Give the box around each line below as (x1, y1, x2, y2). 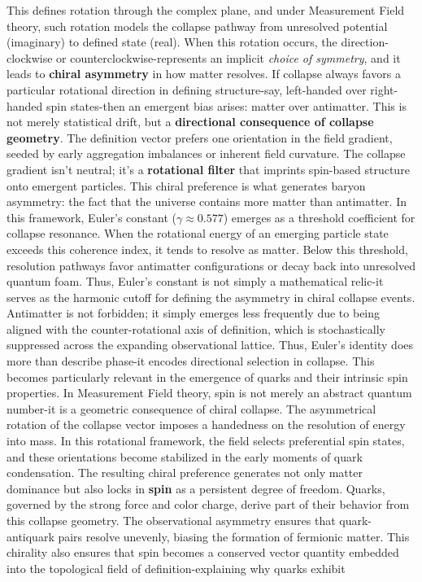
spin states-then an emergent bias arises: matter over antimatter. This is (46, 97, 407, 114)
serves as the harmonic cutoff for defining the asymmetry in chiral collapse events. (7, 288, 415, 305)
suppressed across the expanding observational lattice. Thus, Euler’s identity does (7, 336, 414, 353)
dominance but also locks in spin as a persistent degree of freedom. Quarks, (7, 479, 385, 497)
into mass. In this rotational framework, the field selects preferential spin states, (7, 432, 405, 449)
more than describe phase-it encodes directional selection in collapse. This (7, 352, 375, 370)
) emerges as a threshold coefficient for (223, 208, 415, 225)
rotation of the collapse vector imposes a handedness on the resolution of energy (7, 416, 406, 433)
